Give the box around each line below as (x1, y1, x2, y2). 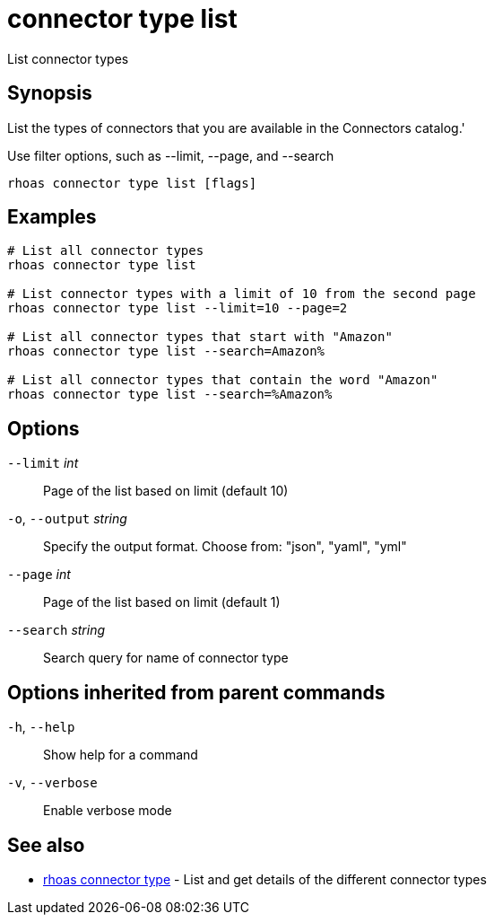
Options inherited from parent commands (7, 681, 386, 704)
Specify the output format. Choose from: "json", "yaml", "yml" (43, 539, 407, 555)
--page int (7, 566, 71, 583)
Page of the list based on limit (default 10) (43, 483, 289, 499)
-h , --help (7, 719, 75, 735)
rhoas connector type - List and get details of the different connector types (43, 871, 487, 887)
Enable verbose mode (43, 803, 172, 819)
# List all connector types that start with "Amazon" (7, 329, 393, 345)
